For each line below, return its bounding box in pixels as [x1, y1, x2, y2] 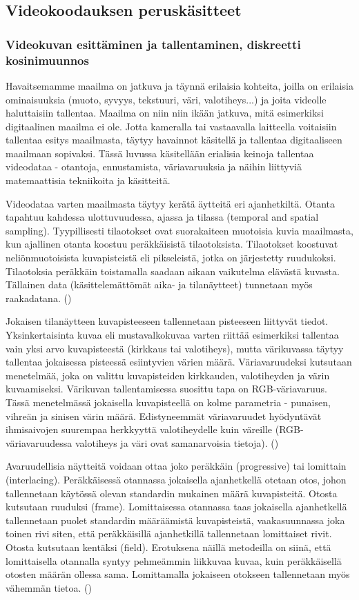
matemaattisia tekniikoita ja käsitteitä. [6, 173, 171, 188]
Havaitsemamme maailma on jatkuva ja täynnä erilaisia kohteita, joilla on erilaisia [6, 78, 353, 92]
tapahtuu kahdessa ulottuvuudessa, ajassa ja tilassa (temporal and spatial [6, 210, 319, 224]
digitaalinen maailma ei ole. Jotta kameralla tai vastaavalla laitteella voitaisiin [6, 119, 337, 133]
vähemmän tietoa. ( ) [6, 580, 92, 594]
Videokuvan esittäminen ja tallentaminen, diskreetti [6, 35, 301, 52]
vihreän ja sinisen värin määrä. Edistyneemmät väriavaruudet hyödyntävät [6, 408, 322, 423]
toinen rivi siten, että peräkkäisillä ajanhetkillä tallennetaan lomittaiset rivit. [6, 526, 332, 541]
